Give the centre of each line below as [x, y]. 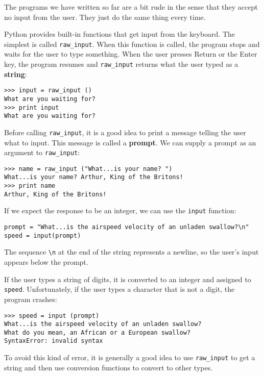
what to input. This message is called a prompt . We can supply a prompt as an [130, 142]
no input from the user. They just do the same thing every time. [105, 17]
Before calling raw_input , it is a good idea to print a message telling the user [125, 132]
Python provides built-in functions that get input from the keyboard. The [120, 34]
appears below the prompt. [46, 262]
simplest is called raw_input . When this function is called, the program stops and [132, 44]
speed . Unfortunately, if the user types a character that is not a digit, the [119, 289]
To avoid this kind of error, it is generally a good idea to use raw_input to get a [130, 357]
